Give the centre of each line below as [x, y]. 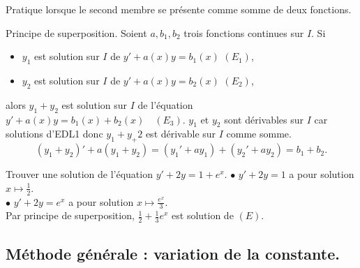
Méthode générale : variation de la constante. [173, 253]
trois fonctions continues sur [244, 32]
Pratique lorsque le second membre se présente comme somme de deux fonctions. [179, 9]
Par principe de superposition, [70, 215]
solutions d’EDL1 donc [54, 134]
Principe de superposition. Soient [76, 32]
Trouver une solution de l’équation [79, 174]
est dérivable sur [181, 134]
